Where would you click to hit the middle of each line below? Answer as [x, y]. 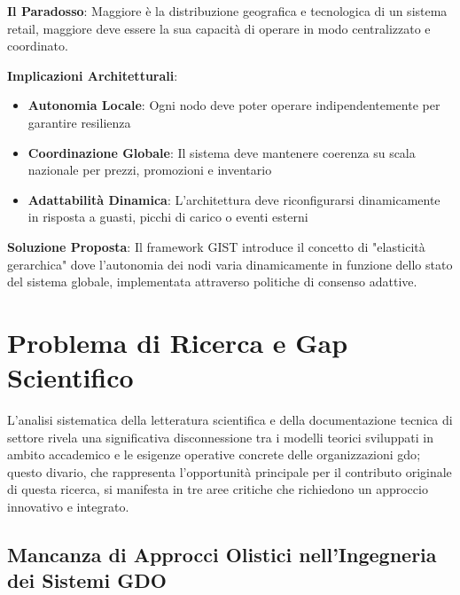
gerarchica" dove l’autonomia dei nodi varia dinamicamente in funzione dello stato [230, 264]
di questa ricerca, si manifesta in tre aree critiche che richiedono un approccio [218, 489]
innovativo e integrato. [68, 506]
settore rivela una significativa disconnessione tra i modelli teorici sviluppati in [220, 437]
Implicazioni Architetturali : [93, 75]
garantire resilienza [79, 122]
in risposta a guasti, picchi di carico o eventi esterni [168, 217]
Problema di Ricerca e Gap [178, 342]
